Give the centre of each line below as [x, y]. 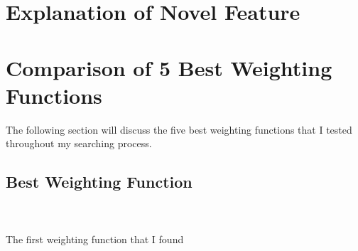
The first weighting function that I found [95, 239]
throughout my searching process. [79, 143]
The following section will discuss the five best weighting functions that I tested [179, 129]
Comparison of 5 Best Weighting [169, 67]
